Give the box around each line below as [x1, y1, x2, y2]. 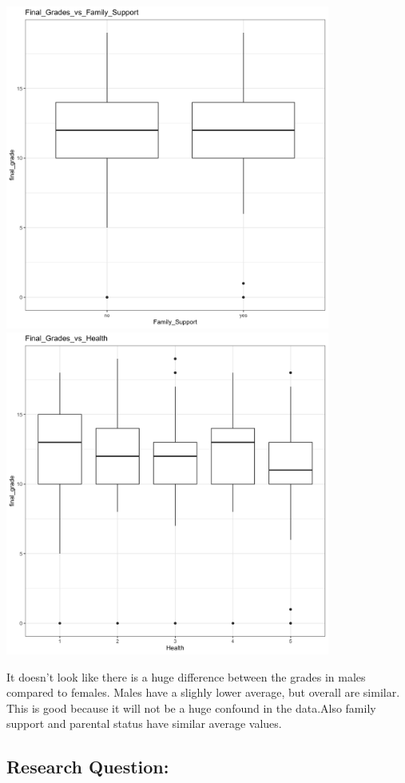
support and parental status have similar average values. [6, 715, 282, 732]
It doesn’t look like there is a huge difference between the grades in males [6, 668, 366, 685]
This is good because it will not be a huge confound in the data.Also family [6, 699, 376, 716]
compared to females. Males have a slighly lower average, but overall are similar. [6, 684, 400, 701]
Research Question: [6, 754, 169, 779]
